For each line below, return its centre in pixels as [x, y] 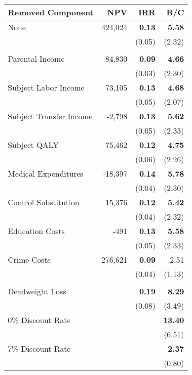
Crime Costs [29, 259]
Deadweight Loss [37, 291]
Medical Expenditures [46, 173]
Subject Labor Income [46, 87]
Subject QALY [33, 145]
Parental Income [36, 59]
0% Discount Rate [39, 320]
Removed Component [51, 12]
